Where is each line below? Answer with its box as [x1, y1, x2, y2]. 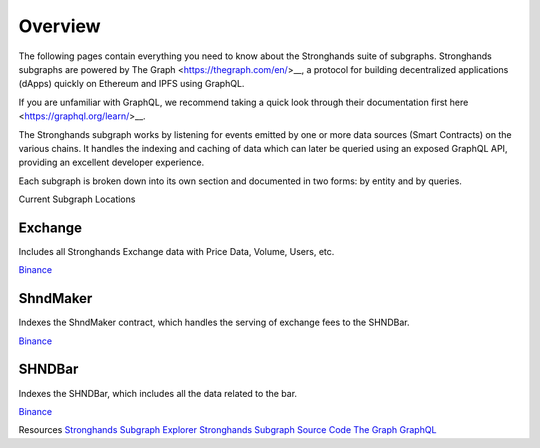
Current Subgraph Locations [18, 193, 136, 205]
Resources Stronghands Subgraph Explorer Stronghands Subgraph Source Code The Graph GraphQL [18, 424, 437, 436]
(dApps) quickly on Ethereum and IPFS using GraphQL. [18, 78, 245, 90]
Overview [18, 15, 101, 37]
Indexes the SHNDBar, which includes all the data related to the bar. [18, 387, 298, 399]
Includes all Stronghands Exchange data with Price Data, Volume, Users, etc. [18, 245, 335, 257]
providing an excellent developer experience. [18, 156, 205, 169]
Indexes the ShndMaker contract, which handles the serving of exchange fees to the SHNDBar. [18, 316, 410, 329]
